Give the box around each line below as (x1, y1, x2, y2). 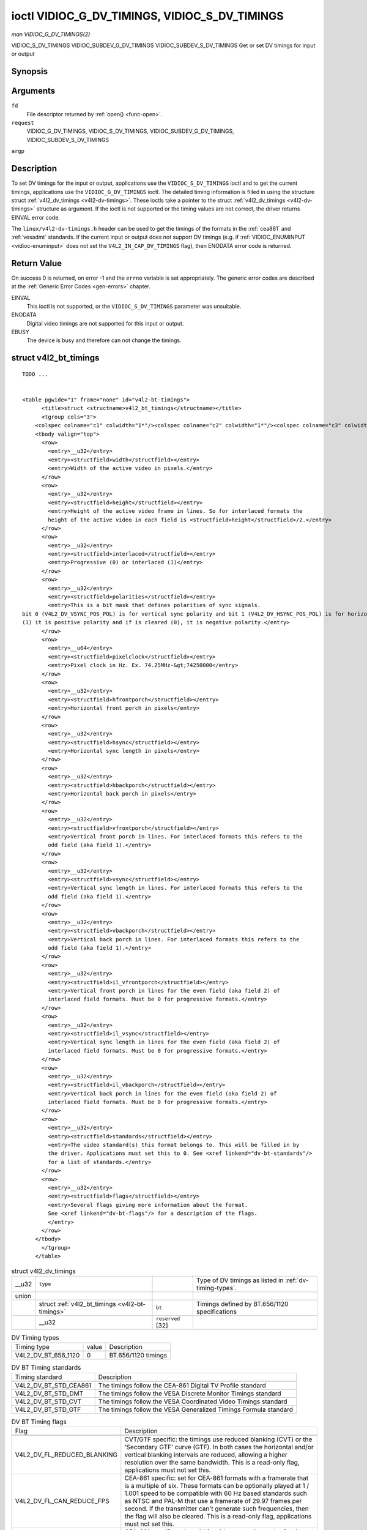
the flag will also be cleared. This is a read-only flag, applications (124, 1512, 312, 1521)
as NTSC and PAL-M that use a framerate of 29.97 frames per (124, 1497, 302, 1506)
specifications (196, 1307, 237, 1316)
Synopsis (11, 66, 48, 76)
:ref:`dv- (285, 1276, 309, 1285)
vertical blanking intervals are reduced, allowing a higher (124, 1450, 287, 1459)
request (11, 119, 35, 127)
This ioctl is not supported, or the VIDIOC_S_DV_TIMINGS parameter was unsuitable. (26, 302, 242, 310)
